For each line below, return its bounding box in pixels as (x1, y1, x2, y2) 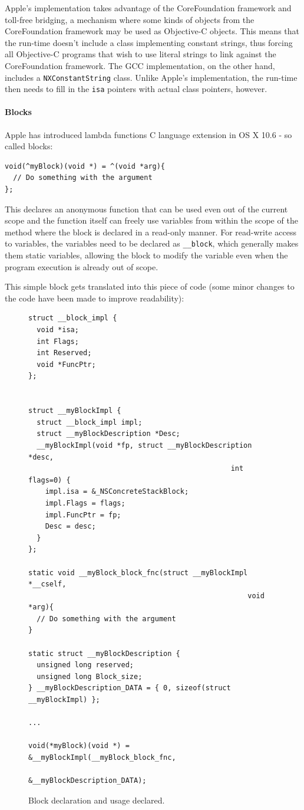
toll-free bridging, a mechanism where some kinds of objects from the (5, 13, 255, 25)
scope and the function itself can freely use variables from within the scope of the (5, 214, 298, 227)
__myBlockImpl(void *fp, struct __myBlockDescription (37, 441, 252, 450)
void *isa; (37, 326, 79, 335)
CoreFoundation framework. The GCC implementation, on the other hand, (5, 59, 275, 71)
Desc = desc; (45, 522, 96, 531)
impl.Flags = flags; (45, 499, 125, 507)
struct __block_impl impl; (37, 418, 143, 427)
